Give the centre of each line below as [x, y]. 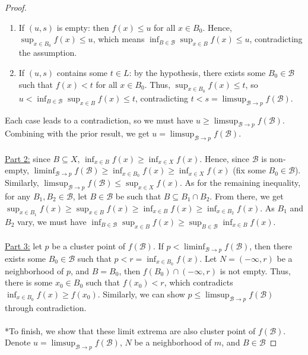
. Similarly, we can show [141, 294]
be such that [138, 196]
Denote [18, 342]
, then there [271, 246]
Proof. [16, 7]
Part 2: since [28, 158]
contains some [82, 72]
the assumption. [48, 53]
